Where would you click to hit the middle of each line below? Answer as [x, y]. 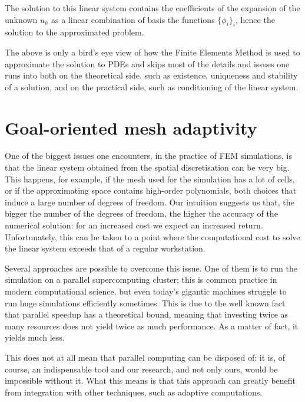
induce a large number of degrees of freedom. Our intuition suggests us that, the [150, 202]
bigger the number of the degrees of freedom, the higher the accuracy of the [141, 213]
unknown [21, 19]
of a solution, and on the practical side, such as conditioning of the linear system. [152, 86]
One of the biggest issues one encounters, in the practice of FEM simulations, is [148, 156]
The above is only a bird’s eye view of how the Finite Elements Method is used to [152, 52]
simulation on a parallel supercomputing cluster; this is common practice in [141, 280]
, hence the [255, 19]
